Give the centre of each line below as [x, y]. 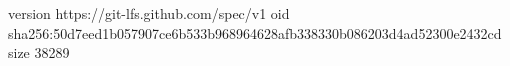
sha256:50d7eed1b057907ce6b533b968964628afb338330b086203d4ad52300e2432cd [255, 32]
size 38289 [39, 52]
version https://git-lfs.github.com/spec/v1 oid [149, 13]
